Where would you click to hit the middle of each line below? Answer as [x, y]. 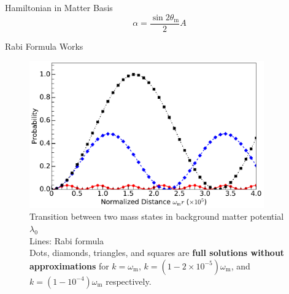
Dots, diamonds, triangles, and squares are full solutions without [157, 253]
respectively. [129, 281]
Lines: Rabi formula [67, 240]
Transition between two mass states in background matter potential [157, 216]
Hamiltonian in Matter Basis [59, 7]
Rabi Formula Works [44, 46]
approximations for [69, 265]
